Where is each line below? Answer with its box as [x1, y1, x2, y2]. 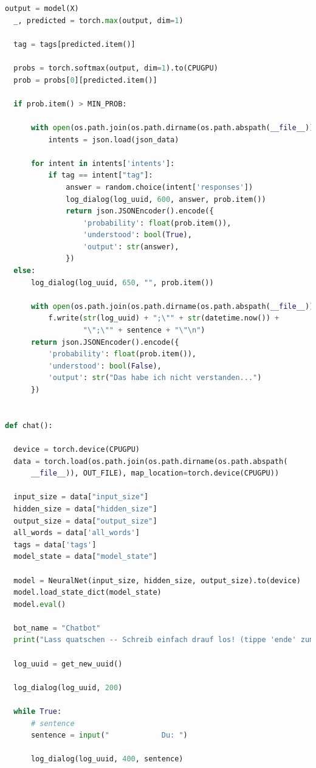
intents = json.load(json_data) [48, 135, 179, 144]
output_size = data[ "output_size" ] [13, 516, 157, 525]
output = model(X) [5, 4, 79, 13]
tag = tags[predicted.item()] [13, 40, 136, 49]
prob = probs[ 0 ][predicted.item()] [13, 75, 157, 85]
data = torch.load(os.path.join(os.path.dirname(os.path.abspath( [13, 457, 288, 466]
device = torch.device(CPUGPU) [13, 445, 140, 454]
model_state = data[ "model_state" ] [13, 552, 157, 561]
